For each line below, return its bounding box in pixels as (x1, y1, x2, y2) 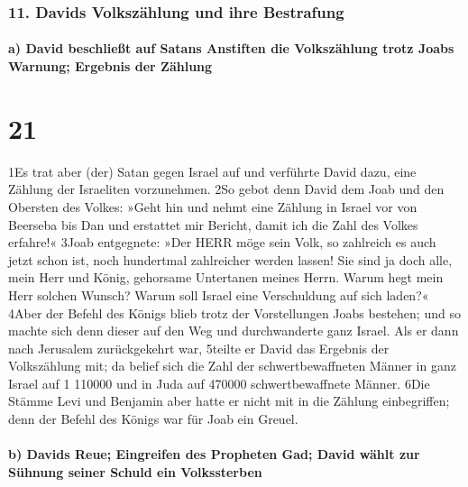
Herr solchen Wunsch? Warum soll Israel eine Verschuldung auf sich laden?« (8, 285, 429, 304)
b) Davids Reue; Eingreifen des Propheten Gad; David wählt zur (8, 445, 420, 464)
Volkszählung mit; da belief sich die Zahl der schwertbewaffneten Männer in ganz (8, 356, 456, 375)
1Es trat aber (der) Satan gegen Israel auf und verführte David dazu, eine (8, 161, 417, 180)
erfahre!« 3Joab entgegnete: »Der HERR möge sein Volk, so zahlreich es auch (8, 233, 436, 252)
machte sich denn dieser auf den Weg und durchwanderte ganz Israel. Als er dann (8, 321, 459, 340)
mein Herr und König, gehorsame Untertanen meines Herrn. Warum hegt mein (8, 268, 444, 287)
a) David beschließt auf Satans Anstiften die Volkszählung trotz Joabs (8, 39, 454, 58)
